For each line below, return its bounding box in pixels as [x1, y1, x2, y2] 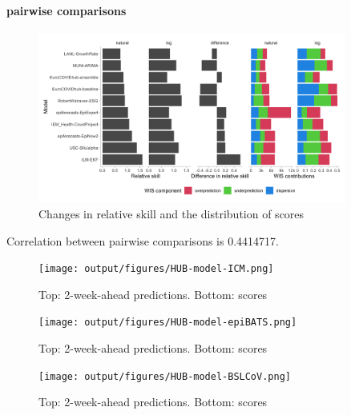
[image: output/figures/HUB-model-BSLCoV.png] [38, 370, 291, 382]
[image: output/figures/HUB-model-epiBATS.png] [38, 317, 297, 329]
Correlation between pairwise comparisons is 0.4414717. [6, 232, 279, 249]
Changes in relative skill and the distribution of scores [38, 206, 305, 222]
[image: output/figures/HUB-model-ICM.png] [38, 263, 274, 275]
